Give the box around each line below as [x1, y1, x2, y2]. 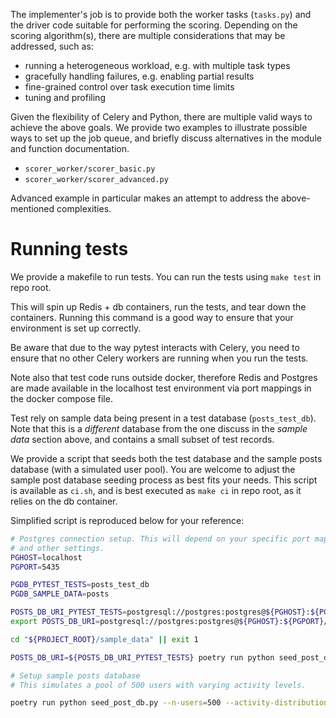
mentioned [10, 203, 55, 214]
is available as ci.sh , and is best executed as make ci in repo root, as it [10, 484, 302, 496]
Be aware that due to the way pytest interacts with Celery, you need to [10, 341, 300, 353]
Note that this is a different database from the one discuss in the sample [10, 422, 308, 434]
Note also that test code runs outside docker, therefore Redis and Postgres [10, 371, 318, 383]
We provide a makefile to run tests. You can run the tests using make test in [10, 270, 322, 283]
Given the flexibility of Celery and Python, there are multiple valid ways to [10, 111, 313, 123]
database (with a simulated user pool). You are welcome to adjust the [10, 463, 296, 475]
